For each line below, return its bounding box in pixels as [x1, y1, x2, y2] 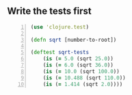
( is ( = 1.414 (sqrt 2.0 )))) [42, 81, 123, 87]
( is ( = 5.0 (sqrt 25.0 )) [42, 55, 114, 62]
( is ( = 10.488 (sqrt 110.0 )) [42, 74, 126, 81]
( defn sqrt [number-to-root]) [30, 36, 117, 43]
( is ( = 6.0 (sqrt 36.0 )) [42, 62, 114, 69]
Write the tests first [7, 5, 92, 17]
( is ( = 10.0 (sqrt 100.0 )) [42, 68, 120, 74]
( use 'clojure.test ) [30, 23, 90, 30]
